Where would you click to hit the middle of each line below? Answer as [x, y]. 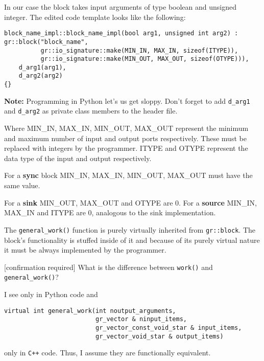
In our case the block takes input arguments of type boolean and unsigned [121, 7]
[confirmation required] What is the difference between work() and [109, 267]
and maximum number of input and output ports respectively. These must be [125, 138]
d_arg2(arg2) [41, 76]
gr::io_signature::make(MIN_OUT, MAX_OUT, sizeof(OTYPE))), [145, 59]
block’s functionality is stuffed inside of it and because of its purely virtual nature [132, 240]
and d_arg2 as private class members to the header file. [91, 111]
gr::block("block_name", [46, 42]
